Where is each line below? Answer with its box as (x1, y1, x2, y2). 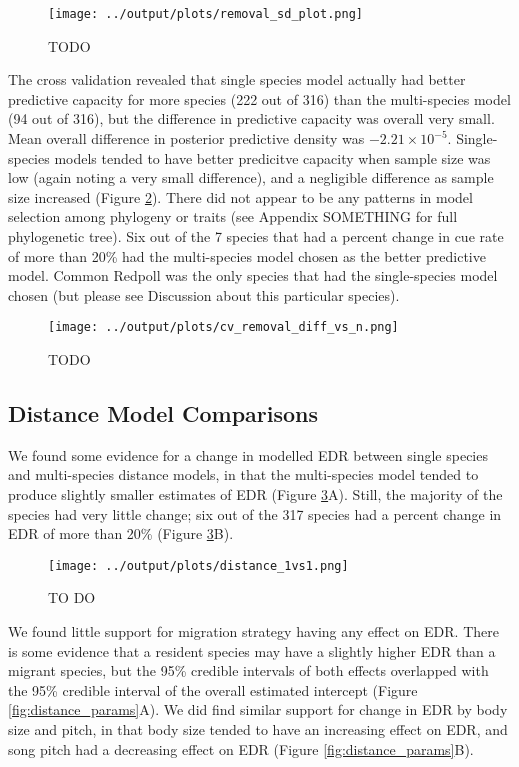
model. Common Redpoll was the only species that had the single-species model (8, 265, 498, 286)
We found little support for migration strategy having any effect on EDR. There (8, 621, 499, 642)
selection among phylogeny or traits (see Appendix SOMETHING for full (8, 206, 458, 227)
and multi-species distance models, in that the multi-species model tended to (8, 464, 479, 485)
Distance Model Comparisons (8, 398, 319, 429)
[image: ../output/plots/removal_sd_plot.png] (48, 7, 363, 21)
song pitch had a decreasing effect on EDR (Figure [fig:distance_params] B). (8, 738, 474, 759)
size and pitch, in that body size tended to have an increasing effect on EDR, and (8, 719, 508, 740)
